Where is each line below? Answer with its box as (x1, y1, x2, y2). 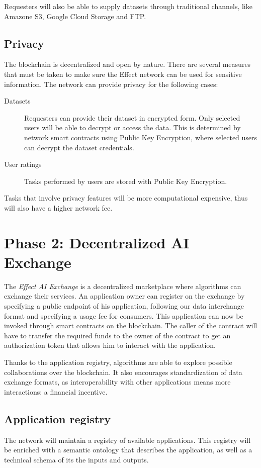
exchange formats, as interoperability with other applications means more (4, 377, 231, 387)
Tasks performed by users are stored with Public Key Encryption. (24, 175, 227, 186)
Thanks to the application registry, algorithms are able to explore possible (4, 356, 232, 367)
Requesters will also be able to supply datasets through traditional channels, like (4, 1, 252, 11)
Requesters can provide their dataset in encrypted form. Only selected (24, 112, 240, 123)
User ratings (4, 159, 42, 169)
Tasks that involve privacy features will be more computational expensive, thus (4, 193, 248, 203)
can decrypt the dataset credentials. (24, 142, 134, 152)
